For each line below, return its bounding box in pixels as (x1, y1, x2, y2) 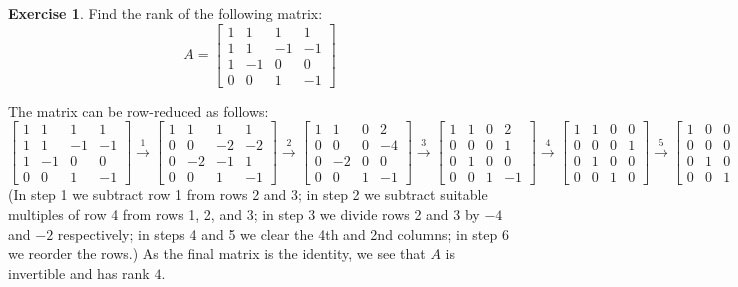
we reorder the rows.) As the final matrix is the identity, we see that (8, 243, 426, 264)
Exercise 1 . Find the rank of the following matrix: (8, 3, 323, 23)
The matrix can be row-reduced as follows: (8, 100, 269, 121)
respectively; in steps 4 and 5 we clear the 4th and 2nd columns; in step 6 (57, 223, 509, 244)
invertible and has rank (8, 262, 150, 283)
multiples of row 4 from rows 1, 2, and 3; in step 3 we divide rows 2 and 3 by (8, 204, 480, 225)
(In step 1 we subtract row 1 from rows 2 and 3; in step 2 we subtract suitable (8, 184, 488, 205)
